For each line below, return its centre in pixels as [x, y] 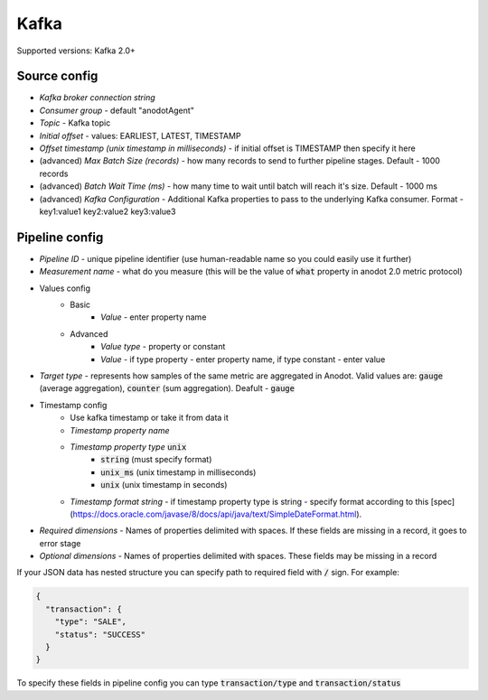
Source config [57, 76]
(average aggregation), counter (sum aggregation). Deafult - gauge [167, 388]
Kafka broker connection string [97, 98]
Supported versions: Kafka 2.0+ [76, 51]
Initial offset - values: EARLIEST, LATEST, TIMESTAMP [140, 135]
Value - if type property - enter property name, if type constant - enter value [243, 359]
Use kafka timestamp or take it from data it [150, 418]
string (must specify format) [156, 460]
